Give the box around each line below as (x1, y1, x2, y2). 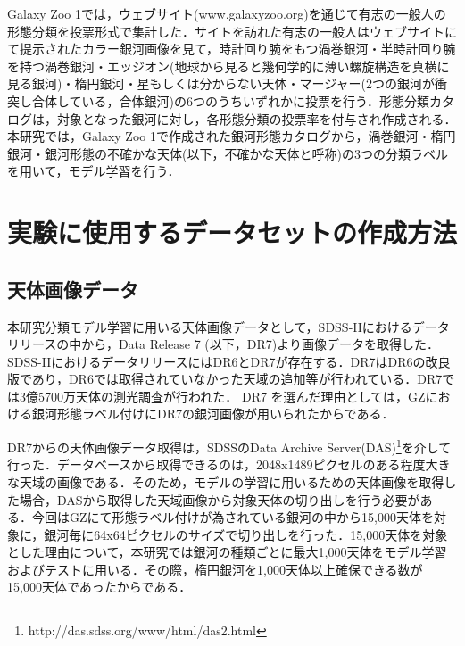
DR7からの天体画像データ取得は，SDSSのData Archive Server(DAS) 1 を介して (7, 435, 452, 456)
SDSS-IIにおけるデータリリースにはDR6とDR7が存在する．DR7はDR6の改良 (7, 352, 451, 370)
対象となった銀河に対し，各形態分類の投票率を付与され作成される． (56, 109, 457, 128)
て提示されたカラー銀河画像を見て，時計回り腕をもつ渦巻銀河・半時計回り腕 (7, 39, 456, 58)
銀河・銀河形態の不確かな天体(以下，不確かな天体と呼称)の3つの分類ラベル (7, 144, 448, 162)
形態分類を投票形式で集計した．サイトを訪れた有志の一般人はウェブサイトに (7, 21, 457, 40)
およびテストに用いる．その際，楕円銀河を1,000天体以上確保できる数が (7, 559, 423, 578)
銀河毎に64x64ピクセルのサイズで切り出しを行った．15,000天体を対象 (44, 525, 448, 543)
